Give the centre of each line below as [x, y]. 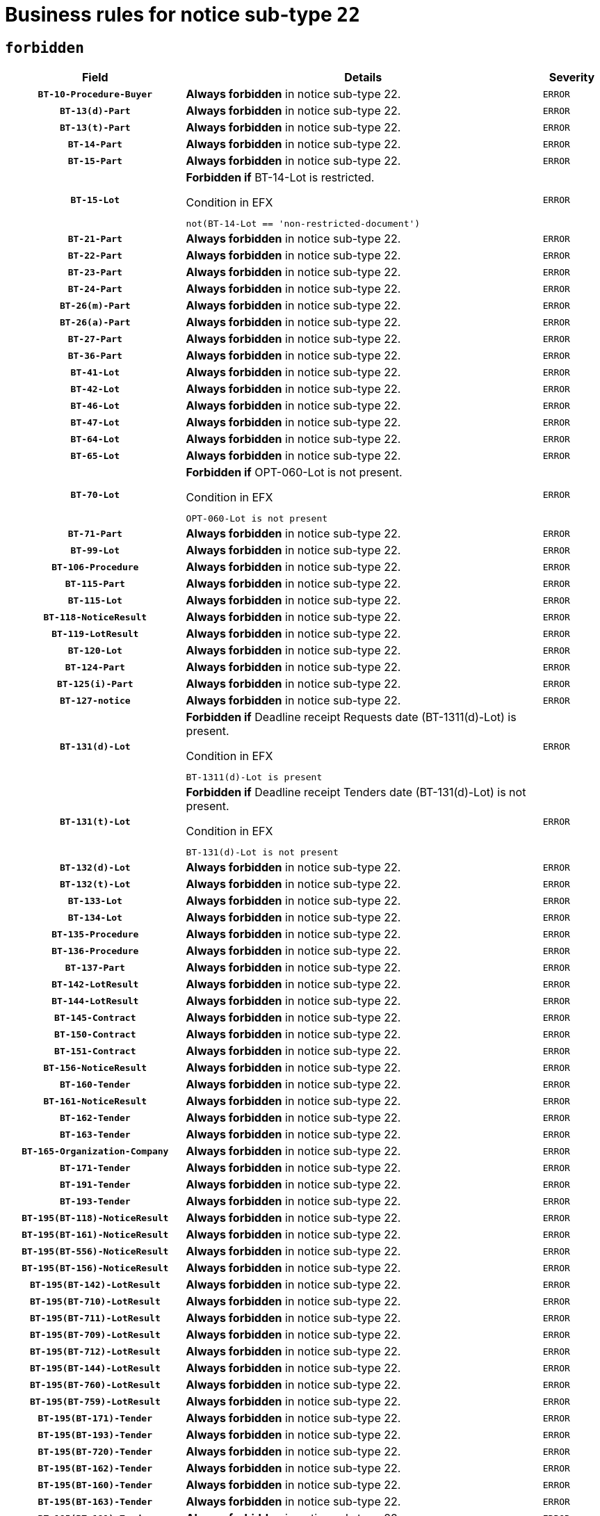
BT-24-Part [95, 289]
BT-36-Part [95, 355]
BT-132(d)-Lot [95, 867]
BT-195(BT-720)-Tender [95, 1451]
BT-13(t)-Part [95, 127]
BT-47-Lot [95, 422]
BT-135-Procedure [95, 934]
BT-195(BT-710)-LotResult [95, 1301]
